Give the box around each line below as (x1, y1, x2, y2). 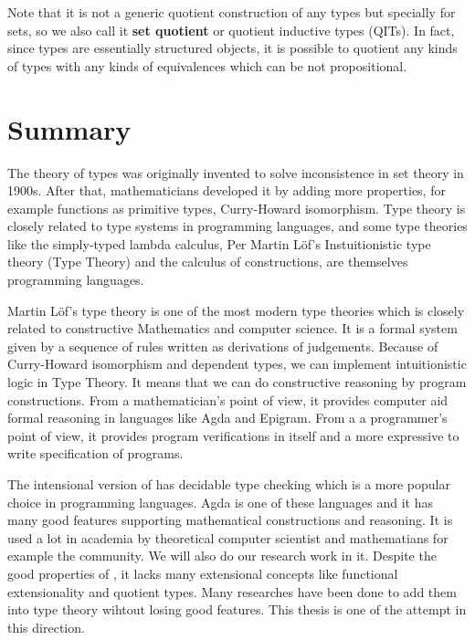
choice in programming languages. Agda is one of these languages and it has (7, 492, 433, 511)
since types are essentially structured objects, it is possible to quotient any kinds (7, 38, 458, 58)
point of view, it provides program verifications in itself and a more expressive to (7, 425, 459, 445)
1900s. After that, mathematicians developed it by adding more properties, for (7, 181, 446, 200)
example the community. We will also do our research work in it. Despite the (7, 546, 437, 565)
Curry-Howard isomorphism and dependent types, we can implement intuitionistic (7, 354, 467, 373)
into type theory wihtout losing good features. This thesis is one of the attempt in (7, 600, 467, 619)
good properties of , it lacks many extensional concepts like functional (7, 563, 398, 582)
